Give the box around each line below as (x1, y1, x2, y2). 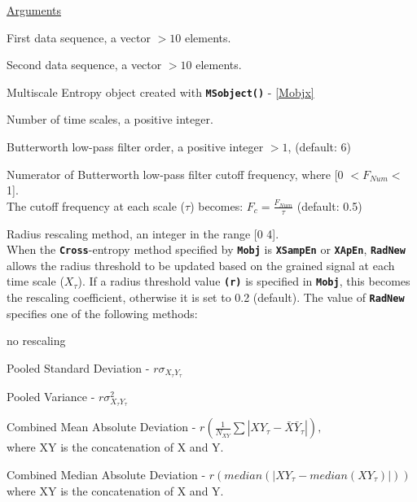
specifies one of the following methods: (7, 304, 198, 321)
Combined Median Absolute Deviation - (7, 466, 206, 482)
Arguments (7, 2, 62, 18)
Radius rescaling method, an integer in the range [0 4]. (7, 225, 279, 242)
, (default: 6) (288, 138, 351, 155)
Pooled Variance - (7, 387, 95, 404)
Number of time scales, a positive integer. (7, 111, 213, 128)
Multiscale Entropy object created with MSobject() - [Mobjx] (7, 83, 314, 100)
